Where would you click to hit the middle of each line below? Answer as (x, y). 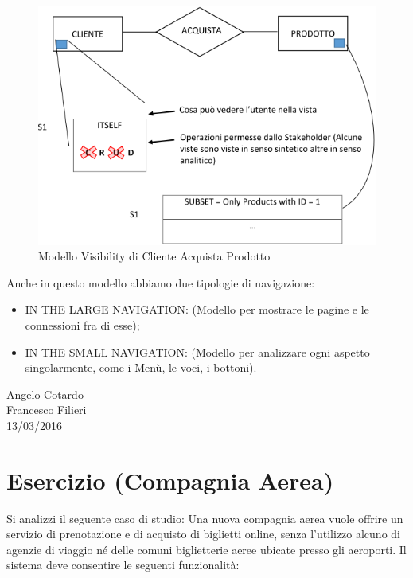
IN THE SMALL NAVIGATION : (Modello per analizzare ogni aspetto (197, 351)
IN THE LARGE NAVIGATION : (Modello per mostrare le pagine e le (197, 309)
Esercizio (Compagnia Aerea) (170, 480)
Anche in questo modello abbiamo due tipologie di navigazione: (161, 282)
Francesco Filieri (47, 410)
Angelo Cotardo (45, 394)
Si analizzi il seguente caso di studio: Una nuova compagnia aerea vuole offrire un (205, 518)
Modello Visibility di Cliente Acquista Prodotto (154, 256)
